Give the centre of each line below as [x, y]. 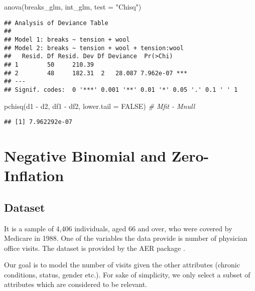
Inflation [34, 175]
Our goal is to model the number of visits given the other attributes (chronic [122, 265]
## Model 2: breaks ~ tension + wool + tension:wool [94, 48]
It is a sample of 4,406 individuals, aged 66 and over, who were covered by [118, 228]
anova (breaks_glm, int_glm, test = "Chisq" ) [73, 7]
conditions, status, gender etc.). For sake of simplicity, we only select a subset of [127, 274]
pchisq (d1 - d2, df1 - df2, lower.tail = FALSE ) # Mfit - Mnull [100, 106]
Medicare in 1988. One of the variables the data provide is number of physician [126, 238]
